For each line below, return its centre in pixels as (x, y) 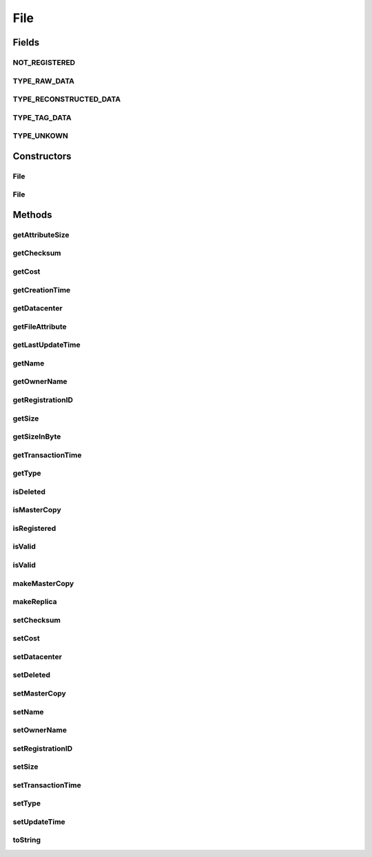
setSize (25, 767)
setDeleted (32, 675)
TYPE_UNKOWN (40, 136)
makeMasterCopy (43, 583)
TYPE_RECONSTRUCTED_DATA (67, 99)
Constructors (42, 156)
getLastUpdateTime (46, 345)
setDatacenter (37, 656)
